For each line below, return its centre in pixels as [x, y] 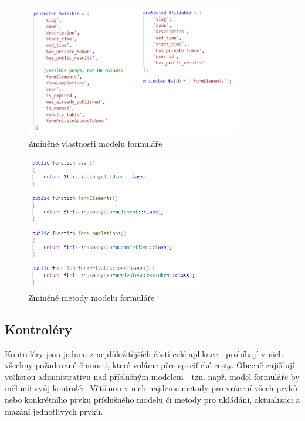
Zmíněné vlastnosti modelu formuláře [95, 143]
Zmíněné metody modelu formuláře [91, 297]
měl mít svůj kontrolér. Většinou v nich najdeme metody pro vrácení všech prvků [151, 388]
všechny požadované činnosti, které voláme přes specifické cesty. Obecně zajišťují [150, 365]
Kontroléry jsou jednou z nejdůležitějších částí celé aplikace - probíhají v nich [144, 353]
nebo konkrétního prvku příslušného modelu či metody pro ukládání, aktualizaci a [152, 399]
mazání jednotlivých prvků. [54, 411]
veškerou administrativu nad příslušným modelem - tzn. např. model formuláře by [152, 376]
